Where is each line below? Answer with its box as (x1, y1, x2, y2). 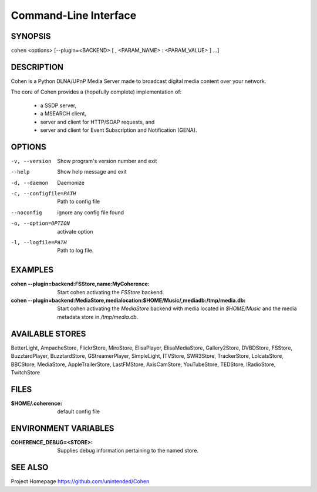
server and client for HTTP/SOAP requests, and (40, 118, 155, 125)
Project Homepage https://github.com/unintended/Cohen (11, 478, 150, 485)
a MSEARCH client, (40, 110, 86, 117)
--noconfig (11, 209, 42, 216)
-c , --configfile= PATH (11, 190, 76, 197)
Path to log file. (57, 247, 94, 254)
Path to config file (57, 198, 100, 205)
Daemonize (57, 179, 85, 186)
